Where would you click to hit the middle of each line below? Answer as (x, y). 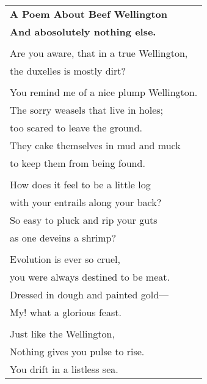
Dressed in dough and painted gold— (89, 294)
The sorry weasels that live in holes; (87, 110)
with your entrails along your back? (86, 202)
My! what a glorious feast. (66, 312)
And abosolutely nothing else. (83, 31)
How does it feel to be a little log (80, 184)
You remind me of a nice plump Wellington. (104, 92)
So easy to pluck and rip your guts (84, 220)
